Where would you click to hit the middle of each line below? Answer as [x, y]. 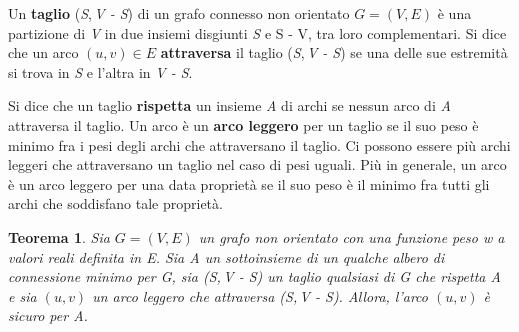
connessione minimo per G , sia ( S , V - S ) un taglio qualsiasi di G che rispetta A [254, 276]
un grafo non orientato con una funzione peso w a [351, 236]
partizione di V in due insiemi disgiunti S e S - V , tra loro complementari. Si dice [257, 32]
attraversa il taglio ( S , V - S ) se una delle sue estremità [334, 52]
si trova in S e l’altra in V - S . [100, 71]
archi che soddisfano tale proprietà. [115, 203]
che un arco [43, 52]
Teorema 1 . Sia [59, 236]
